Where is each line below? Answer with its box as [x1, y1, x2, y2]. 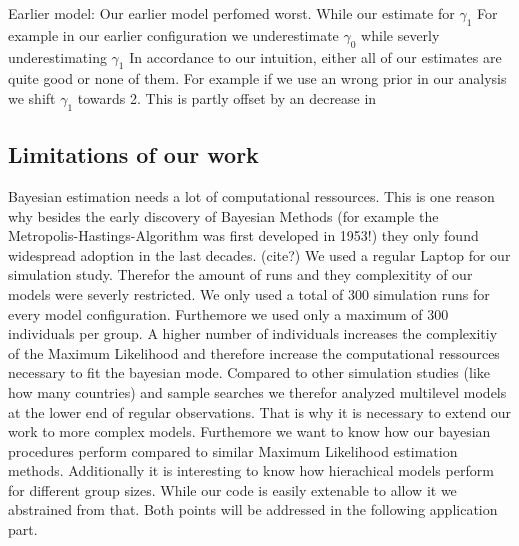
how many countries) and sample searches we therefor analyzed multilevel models [8, 381, 507, 402]
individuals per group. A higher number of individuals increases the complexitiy [8, 323, 498, 344]
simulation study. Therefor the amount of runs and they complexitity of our [8, 264, 473, 285]
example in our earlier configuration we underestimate [8, 24, 339, 45]
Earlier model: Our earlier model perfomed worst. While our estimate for [8, 3, 455, 23]
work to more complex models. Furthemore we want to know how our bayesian [8, 421, 491, 442]
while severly [361, 24, 440, 45]
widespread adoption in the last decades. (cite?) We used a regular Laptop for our [8, 244, 511, 265]
